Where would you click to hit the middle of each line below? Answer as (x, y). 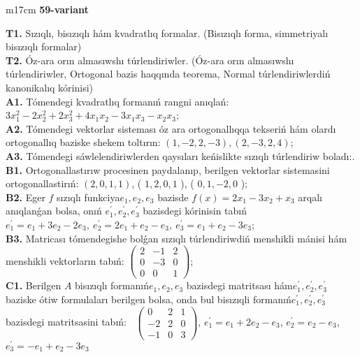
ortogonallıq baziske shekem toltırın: (83, 142)
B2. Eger (26, 197)
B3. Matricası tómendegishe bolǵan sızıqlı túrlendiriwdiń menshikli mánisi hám (177, 238)
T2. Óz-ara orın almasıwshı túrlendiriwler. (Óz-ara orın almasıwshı (150, 60)
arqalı (310, 197)
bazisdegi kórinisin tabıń (195, 211)
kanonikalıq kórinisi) (49, 87)
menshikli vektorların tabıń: (65, 260)
